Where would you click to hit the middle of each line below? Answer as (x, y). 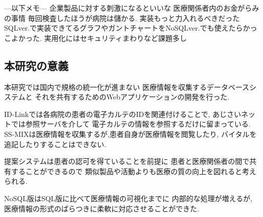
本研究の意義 (36, 65)
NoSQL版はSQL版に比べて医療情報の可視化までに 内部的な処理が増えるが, (128, 198)
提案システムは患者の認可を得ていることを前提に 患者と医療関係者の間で (127, 161)
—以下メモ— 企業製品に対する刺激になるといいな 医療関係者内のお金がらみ (132, 8)
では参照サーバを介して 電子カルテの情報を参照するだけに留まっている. (131, 124)
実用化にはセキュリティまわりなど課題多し (115, 38)
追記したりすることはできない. (55, 144)
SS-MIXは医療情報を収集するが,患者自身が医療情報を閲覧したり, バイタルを (130, 134)
